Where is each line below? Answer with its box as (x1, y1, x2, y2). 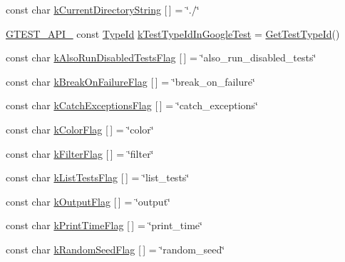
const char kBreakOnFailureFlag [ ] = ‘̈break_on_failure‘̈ (6, 74, 255, 89)
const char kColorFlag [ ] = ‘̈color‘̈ (6, 121, 154, 136)
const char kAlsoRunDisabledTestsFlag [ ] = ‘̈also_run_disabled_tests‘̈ (6, 50, 316, 65)
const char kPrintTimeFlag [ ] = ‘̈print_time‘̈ (6, 218, 202, 233)
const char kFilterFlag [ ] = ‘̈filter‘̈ (6, 146, 154, 161)
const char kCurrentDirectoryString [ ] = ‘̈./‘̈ (6, 2, 200, 16)
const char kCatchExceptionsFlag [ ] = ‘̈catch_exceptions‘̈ (6, 98, 258, 113)
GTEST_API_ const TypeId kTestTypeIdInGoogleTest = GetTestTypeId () (6, 26, 340, 41)
